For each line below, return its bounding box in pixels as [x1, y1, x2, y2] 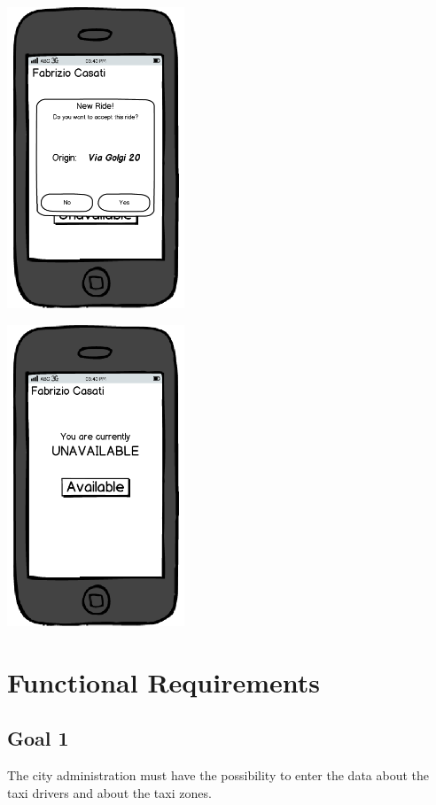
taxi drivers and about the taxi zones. [7, 783, 212, 801]
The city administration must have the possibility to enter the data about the [7, 766, 429, 785]
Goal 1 [7, 724, 69, 752]
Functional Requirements [7, 663, 320, 700]
